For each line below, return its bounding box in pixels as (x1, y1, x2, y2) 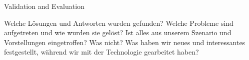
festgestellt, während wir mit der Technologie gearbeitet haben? (4, 47, 199, 57)
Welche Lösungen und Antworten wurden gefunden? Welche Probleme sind (4, 17, 233, 28)
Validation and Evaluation (4, 1, 84, 11)
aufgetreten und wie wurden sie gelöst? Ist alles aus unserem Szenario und (4, 27, 231, 38)
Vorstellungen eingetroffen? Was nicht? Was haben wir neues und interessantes (4, 37, 245, 47)
